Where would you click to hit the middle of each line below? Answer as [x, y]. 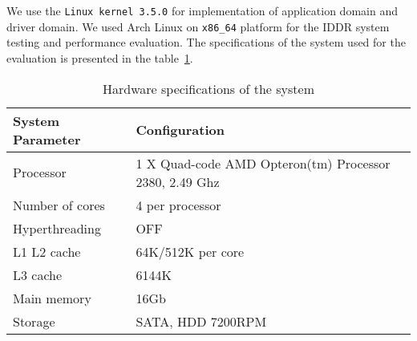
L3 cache [38, 274]
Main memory [52, 298]
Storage [34, 321]
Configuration [180, 130]
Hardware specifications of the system [208, 88]
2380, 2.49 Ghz [178, 181]
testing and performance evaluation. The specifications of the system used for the [206, 42]
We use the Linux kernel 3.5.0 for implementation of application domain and [202, 10]
